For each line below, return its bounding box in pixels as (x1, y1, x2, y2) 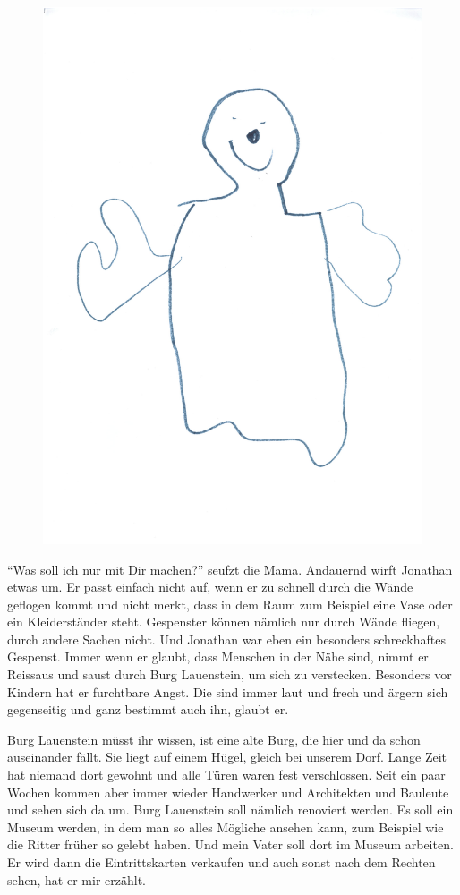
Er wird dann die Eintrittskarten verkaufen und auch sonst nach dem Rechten (7, 853, 436, 872)
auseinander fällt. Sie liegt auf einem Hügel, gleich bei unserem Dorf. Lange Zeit (7, 747, 447, 766)
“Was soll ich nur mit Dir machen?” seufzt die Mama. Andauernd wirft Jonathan (7, 559, 453, 578)
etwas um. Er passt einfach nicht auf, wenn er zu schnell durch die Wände (7, 577, 413, 596)
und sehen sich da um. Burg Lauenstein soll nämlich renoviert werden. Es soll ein (7, 800, 454, 819)
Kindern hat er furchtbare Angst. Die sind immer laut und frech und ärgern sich (7, 682, 448, 701)
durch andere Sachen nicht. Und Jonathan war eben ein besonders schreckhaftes (7, 629, 446, 648)
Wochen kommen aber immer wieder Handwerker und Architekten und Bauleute (7, 782, 449, 801)
